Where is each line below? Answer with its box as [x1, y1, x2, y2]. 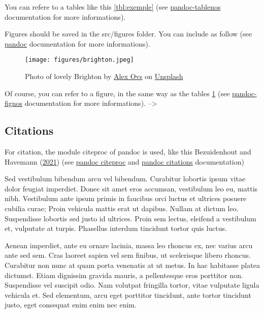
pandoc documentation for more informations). [5, 38, 150, 49]
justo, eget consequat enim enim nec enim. [5, 299, 137, 310]
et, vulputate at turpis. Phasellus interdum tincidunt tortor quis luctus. [5, 223, 227, 233]
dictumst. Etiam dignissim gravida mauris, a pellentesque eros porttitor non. [5, 269, 243, 280]
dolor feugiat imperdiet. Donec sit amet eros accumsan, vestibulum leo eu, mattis [5, 183, 258, 193]
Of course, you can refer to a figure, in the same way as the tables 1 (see [5, 88, 230, 98]
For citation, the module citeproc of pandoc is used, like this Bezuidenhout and [5, 146, 251, 157]
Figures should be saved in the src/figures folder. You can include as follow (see [5, 28, 252, 39]
